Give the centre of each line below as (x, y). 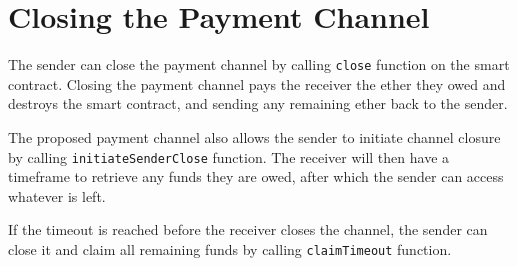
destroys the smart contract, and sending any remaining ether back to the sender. (258, 103)
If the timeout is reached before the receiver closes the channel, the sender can (248, 229)
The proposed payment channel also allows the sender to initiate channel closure (254, 136)
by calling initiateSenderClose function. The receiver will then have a (229, 156)
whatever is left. (57, 195)
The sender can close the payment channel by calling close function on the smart (259, 64)
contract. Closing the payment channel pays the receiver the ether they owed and (257, 83)
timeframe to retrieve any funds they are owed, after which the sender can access (256, 176)
